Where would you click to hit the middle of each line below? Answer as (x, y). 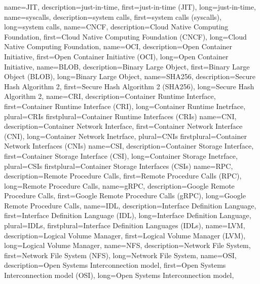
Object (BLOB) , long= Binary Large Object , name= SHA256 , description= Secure (130, 76)
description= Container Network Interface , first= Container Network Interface (123, 126)
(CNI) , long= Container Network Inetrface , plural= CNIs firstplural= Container (125, 136)
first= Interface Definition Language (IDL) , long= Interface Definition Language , (128, 215)
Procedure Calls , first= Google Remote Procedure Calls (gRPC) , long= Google (125, 196)
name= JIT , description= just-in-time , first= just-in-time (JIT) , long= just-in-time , (130, 7)
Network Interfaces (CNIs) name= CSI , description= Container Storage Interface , (129, 146)
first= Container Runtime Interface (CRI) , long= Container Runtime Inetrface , (125, 106)
